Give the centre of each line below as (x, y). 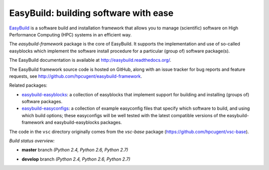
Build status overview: (32, 141)
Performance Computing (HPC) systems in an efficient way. (70, 34)
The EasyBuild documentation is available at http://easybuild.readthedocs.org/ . (90, 60)
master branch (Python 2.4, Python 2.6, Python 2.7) (75, 150)
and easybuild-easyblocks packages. (83, 123)
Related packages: (28, 85)
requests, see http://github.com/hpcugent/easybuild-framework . (75, 76)
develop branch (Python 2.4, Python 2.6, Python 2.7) (76, 159)
